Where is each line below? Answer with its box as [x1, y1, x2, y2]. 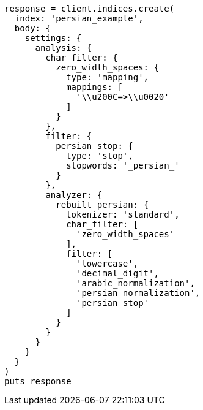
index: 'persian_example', [14, 13, 144, 23]
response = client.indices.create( [4, 4, 175, 13]
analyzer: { [45, 190, 103, 200]
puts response [4, 376, 72, 386]
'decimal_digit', [76, 268, 159, 278]
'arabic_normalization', [76, 278, 195, 288]
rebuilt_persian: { [56, 200, 149, 210]
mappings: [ [66, 82, 123, 92]
